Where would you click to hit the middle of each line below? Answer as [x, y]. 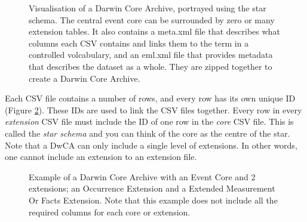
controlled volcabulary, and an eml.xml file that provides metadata [151, 55]
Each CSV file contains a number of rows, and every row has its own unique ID [150, 98]
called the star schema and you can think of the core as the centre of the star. [148, 133]
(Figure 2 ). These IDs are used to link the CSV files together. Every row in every [153, 110]
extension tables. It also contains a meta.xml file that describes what [154, 31]
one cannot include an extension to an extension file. [101, 157]
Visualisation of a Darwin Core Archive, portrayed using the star [148, 8]
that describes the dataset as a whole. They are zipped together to [151, 66]
